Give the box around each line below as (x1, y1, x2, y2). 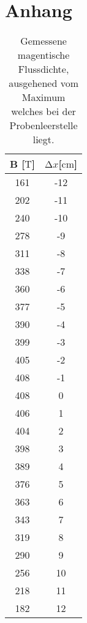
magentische (17, 48, 70, 62)
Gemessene (20, 34, 67, 48)
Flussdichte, (18, 62, 69, 76)
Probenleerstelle (9, 118, 78, 133)
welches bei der (11, 104, 76, 119)
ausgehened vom (9, 76, 78, 91)
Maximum (21, 90, 66, 105)
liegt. (32, 132, 55, 147)
